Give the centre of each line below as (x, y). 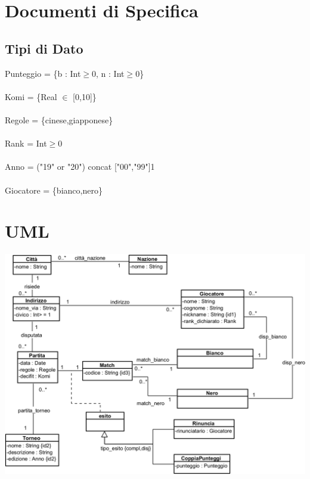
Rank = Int (26, 143)
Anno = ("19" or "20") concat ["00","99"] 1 (80, 167)
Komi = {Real (31, 96)
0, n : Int (108, 73)
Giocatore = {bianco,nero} (54, 190)
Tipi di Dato (44, 48)
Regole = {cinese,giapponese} (59, 119)
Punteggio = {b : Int (43, 73)
